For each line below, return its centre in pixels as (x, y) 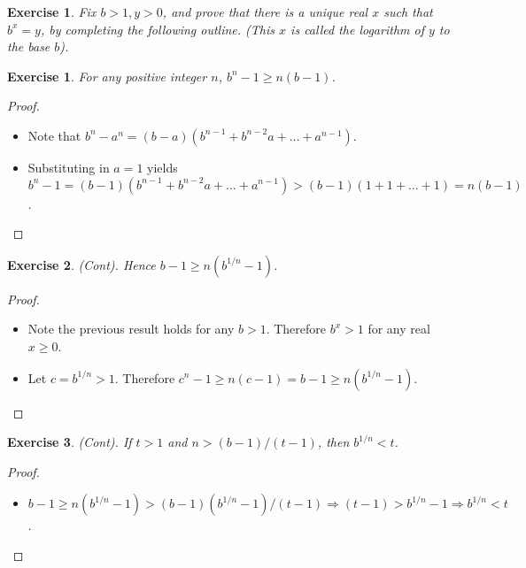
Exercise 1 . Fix (52, 12)
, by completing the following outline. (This (158, 29)
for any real (399, 329)
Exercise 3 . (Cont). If (70, 442)
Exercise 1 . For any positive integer (107, 76)
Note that (54, 135)
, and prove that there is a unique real (265, 12)
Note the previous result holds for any (131, 329)
